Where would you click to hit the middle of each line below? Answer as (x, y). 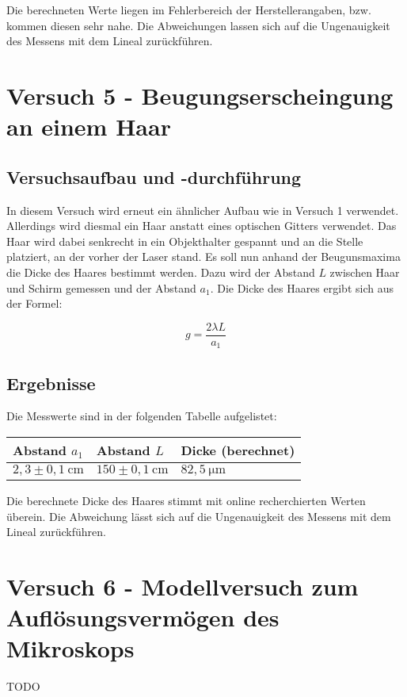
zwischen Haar (365, 272)
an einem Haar (89, 126)
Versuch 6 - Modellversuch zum (183, 586)
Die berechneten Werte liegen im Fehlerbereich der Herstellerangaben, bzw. (189, 10)
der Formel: (34, 303)
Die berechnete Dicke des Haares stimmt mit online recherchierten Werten (186, 501)
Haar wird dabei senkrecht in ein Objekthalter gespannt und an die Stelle (185, 241)
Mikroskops (70, 648)
